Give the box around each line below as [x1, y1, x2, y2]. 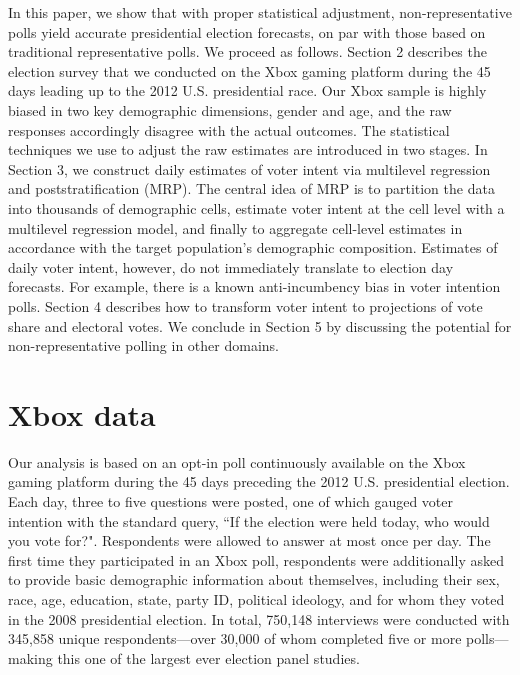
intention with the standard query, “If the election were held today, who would [8, 510, 490, 531]
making [8, 647, 53, 668]
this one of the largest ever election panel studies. [57, 647, 360, 668]
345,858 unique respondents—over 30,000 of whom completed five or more [8, 628, 462, 649]
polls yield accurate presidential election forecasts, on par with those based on [8, 21, 486, 42]
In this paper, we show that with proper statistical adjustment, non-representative [8, 2, 512, 22]
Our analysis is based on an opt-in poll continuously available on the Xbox [8, 451, 466, 472]
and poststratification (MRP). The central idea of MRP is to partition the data [8, 178, 495, 199]
